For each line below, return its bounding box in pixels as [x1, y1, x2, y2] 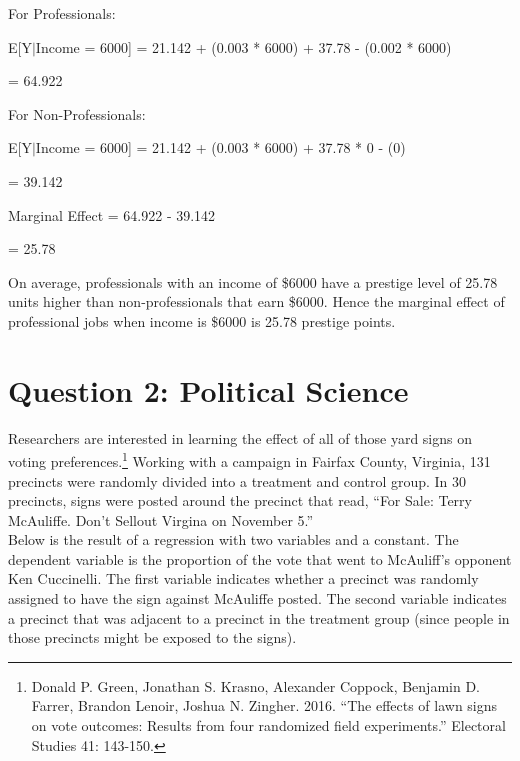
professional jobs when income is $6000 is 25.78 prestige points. [8, 310, 396, 331]
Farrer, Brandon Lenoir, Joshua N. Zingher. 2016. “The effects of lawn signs [31, 695, 498, 716]
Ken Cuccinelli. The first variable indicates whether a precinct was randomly [8, 568, 479, 589]
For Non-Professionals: [8, 103, 146, 124]
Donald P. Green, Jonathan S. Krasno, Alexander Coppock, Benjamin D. [31, 675, 480, 696]
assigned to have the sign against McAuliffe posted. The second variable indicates [8, 588, 507, 609]
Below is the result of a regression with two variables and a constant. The [8, 529, 459, 550]
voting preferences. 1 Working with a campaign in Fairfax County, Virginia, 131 [8, 448, 491, 471]
